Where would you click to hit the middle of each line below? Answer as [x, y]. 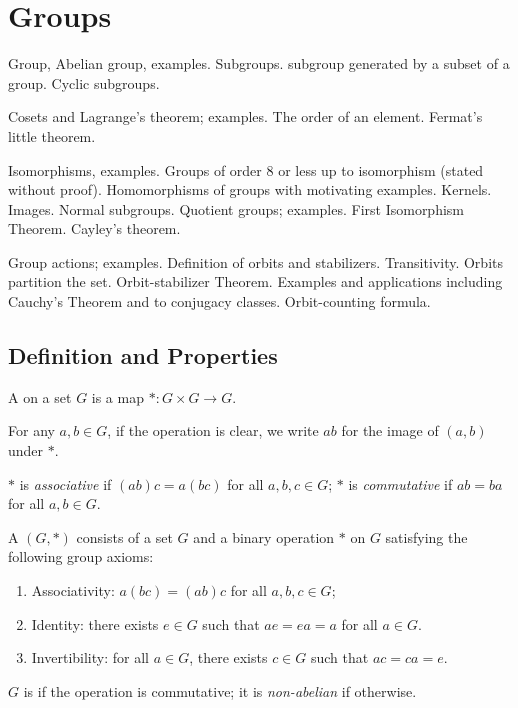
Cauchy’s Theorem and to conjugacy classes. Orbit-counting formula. [219, 301]
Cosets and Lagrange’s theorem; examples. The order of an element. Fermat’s [245, 116]
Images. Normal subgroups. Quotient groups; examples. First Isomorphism [236, 208]
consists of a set [124, 536]
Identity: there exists [95, 623]
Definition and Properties [143, 355]
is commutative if [400, 483]
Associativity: [73, 590]
